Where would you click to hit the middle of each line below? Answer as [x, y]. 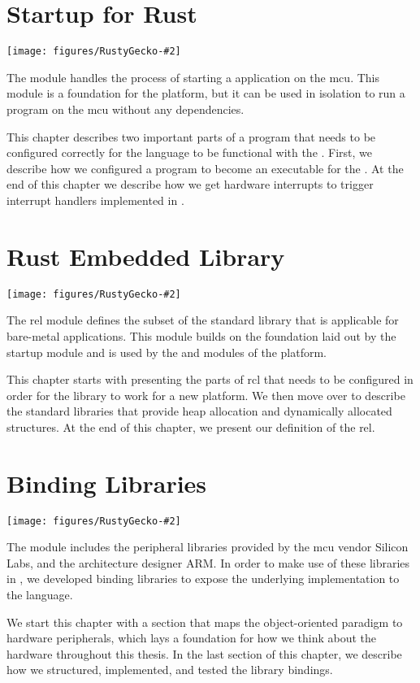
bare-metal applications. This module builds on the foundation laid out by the [201, 335]
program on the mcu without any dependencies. [126, 109]
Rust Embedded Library [146, 256]
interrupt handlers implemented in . [95, 200]
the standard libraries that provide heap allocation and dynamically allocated [199, 411]
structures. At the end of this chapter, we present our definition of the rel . [191, 426]
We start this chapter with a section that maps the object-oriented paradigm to [205, 622]
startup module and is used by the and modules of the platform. [167, 352]
